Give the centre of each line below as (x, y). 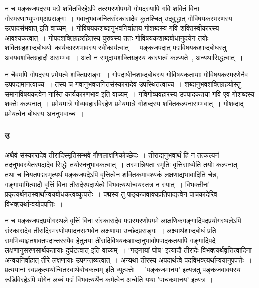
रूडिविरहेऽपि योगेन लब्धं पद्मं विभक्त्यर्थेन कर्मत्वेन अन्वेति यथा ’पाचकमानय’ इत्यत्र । (109, 279)
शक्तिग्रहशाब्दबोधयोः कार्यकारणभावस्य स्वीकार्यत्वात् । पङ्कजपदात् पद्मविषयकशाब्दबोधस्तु (115, 47)
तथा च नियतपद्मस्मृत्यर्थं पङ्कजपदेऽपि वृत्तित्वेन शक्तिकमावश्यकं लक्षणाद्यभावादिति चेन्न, (112, 174)
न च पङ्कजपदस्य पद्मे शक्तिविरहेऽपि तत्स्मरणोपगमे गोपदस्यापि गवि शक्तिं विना (102, 8)
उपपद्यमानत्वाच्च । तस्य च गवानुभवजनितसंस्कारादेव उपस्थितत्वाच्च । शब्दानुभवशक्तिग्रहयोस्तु (123, 84)
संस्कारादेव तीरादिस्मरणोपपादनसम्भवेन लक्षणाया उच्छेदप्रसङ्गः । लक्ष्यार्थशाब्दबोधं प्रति (110, 230)
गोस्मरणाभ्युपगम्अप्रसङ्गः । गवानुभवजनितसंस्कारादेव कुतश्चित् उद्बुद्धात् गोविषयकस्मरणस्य (118, 18)
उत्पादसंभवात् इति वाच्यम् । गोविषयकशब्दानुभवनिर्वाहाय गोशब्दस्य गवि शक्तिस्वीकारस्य (112, 28)
